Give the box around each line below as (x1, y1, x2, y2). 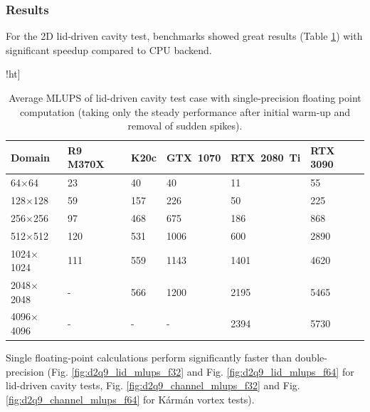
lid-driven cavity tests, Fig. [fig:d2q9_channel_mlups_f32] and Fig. (6, 378, 300, 393)
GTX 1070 (166, 149, 221, 164)
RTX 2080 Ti (231, 149, 301, 164)
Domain (11, 149, 51, 164)
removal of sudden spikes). (127, 118, 243, 133)
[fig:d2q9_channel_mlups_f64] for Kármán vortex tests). (6, 391, 255, 406)
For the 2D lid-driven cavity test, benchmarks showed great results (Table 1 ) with (6, 28, 363, 43)
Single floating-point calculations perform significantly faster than (6, 350, 292, 365)
